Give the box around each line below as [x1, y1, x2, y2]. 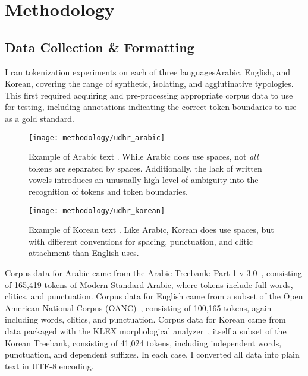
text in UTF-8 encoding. [5, 359, 94, 372]
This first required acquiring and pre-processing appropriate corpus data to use [5, 89, 293, 101]
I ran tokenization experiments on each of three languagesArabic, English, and [5, 65, 291, 78]
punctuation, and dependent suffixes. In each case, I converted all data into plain [5, 348, 300, 361]
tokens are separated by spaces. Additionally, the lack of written [29, 162, 262, 174]
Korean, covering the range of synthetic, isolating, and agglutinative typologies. [5, 77, 294, 90]
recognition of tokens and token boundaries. [29, 185, 188, 197]
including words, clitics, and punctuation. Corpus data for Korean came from [5, 313, 286, 326]
